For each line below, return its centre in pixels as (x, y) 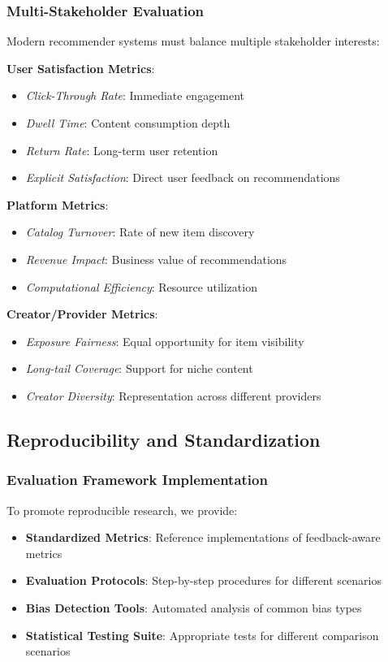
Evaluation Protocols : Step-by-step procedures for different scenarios (203, 580)
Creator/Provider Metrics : (82, 314)
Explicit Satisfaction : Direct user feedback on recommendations (183, 177)
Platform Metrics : (58, 204)
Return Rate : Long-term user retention (122, 150)
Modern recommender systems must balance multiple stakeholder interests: (193, 41)
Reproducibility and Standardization (164, 439)
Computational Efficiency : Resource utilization (141, 286)
